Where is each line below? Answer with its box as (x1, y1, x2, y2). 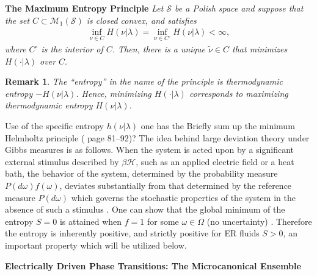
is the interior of (41, 43, 103, 55)
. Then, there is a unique (112, 43, 205, 55)
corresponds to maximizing (189, 87, 288, 99)
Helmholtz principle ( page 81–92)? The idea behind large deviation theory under (5, 131, 310, 144)
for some (147, 214, 179, 227)
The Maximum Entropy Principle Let (5, 2, 164, 14)
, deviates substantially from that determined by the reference (59, 179, 292, 191)
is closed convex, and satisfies (86, 13, 197, 26)
